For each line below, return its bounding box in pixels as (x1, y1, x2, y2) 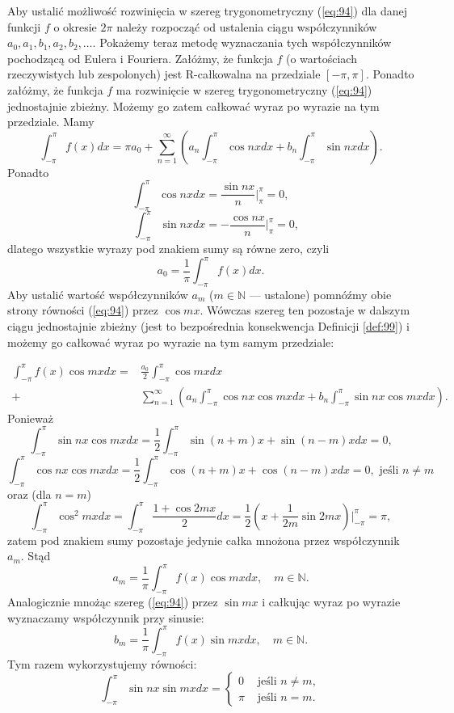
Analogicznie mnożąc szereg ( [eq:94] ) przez (7, 593, 218, 610)
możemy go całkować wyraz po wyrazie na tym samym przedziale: (7, 333, 334, 350)
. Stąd (20, 547, 51, 564)
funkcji (7, 18, 41, 35)
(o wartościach (285, 49, 357, 66)
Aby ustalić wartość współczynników (7, 285, 188, 302)
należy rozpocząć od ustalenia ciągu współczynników (116, 18, 377, 35)
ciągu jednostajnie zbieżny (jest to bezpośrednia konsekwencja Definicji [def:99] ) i (7, 318, 410, 335)
